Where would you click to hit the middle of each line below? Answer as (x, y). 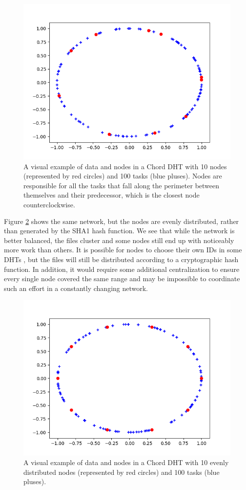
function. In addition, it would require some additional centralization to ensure (122, 269)
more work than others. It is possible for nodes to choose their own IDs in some (123, 250)
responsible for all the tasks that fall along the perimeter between (122, 185)
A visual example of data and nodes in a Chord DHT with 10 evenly (126, 462)
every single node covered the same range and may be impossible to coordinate (122, 278)
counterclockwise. (49, 204)
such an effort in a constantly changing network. (76, 288)
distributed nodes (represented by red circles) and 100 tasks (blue (122, 472)
